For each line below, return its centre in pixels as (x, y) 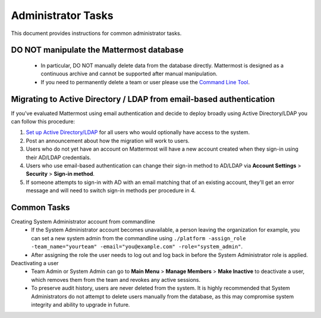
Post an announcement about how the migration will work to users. (108, 141)
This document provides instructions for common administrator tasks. (96, 33)
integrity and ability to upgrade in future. (81, 304)
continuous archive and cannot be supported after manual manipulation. (129, 74)
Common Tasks (41, 207)
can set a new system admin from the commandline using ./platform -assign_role (139, 238)
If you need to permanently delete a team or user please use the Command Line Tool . (145, 82)
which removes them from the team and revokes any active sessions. (116, 279)
